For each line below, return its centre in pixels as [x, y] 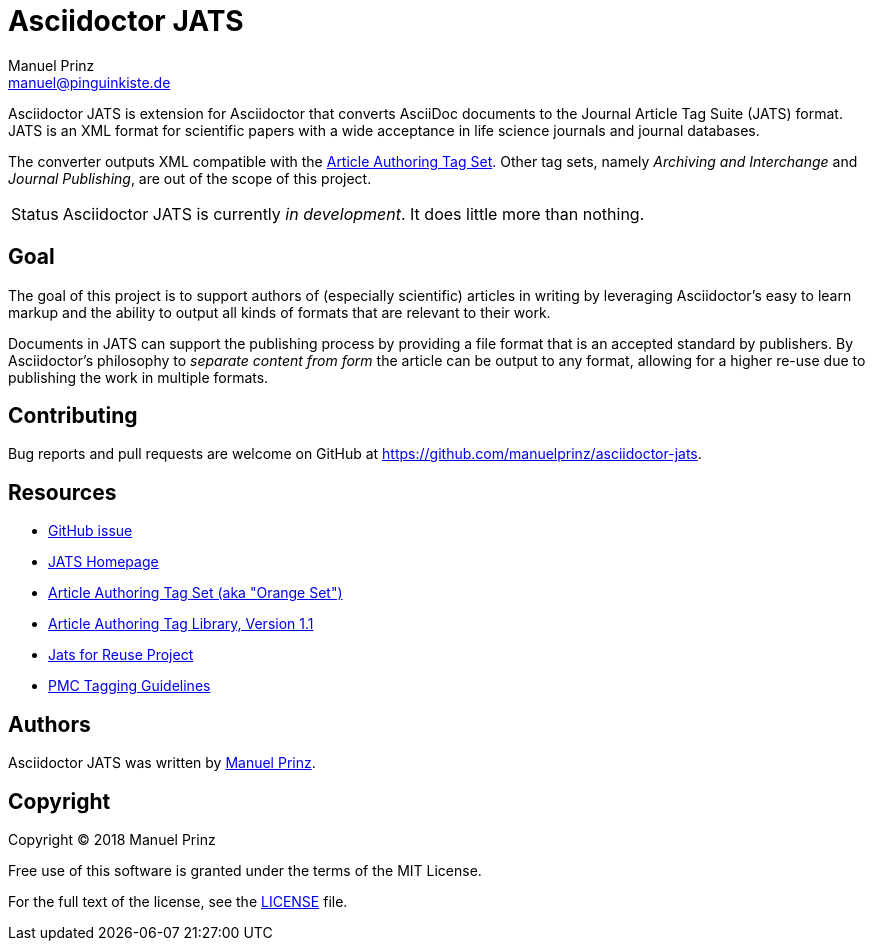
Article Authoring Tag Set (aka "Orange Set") [195, 593]
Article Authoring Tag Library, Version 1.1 [181, 624]
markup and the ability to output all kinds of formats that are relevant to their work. [279, 312]
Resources [62, 492]
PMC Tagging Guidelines [129, 686]
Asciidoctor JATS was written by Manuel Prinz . [162, 763]
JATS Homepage [103, 562]
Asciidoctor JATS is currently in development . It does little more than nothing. [353, 213]
